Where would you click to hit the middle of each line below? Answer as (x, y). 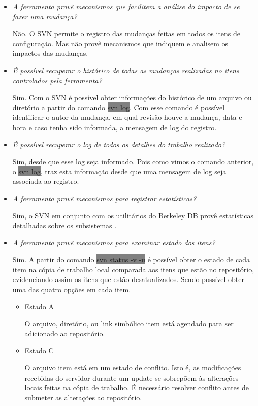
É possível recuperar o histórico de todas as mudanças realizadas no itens (126, 70)
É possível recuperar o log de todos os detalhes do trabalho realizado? (119, 144)
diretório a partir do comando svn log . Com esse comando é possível (119, 107)
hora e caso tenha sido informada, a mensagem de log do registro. (115, 127)
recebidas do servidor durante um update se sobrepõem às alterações (132, 377)
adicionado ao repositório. (65, 333)
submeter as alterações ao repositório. (83, 397)
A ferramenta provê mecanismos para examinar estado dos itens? (114, 242)
